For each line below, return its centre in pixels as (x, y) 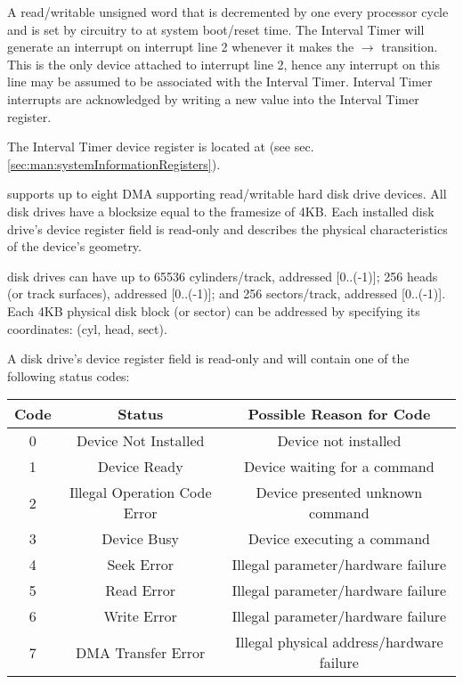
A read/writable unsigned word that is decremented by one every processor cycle (228, 12)
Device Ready (140, 467)
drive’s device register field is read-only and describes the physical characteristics (227, 228)
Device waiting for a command (339, 467)
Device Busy (141, 539)
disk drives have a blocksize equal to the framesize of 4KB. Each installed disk (221, 211)
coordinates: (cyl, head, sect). (87, 328)
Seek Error (140, 565)
